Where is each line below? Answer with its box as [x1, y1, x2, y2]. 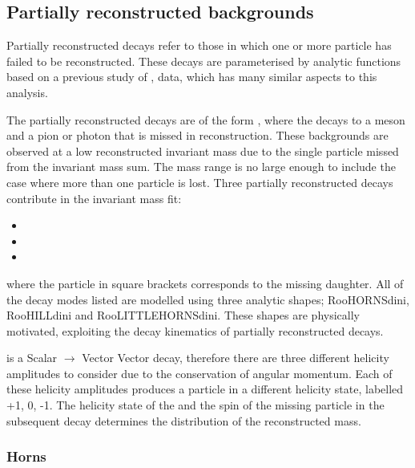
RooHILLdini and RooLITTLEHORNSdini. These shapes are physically [6, 307, 360, 324]
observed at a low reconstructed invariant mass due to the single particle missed [6, 142, 399, 159]
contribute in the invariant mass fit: [6, 189, 182, 206]
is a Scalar [6, 349, 58, 366]
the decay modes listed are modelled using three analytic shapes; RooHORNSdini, [6, 291, 409, 307]
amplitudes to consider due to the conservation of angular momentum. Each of [6, 364, 393, 381]
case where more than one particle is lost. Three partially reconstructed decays [6, 173, 393, 190]
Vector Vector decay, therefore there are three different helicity [82, 349, 389, 366]
